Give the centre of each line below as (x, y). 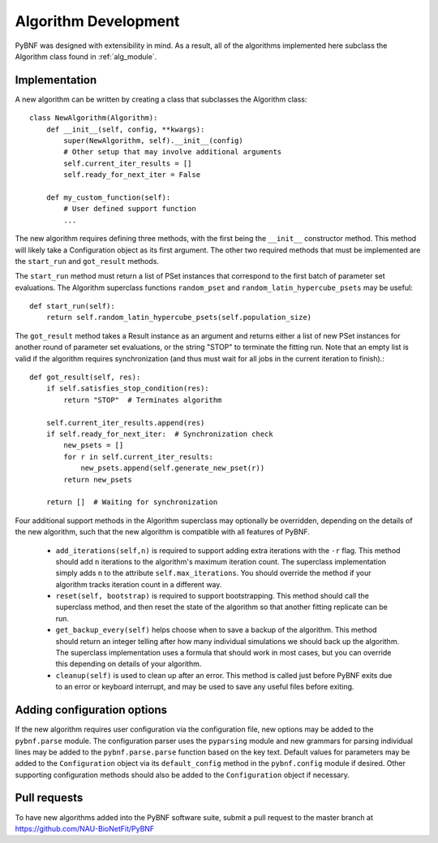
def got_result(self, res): (85, 377)
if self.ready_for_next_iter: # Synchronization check (159, 434)
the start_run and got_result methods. (87, 261)
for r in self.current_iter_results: (139, 456)
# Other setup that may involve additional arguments (173, 152)
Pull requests (49, 798)
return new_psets (98, 480)
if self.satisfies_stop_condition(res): (128, 389)
